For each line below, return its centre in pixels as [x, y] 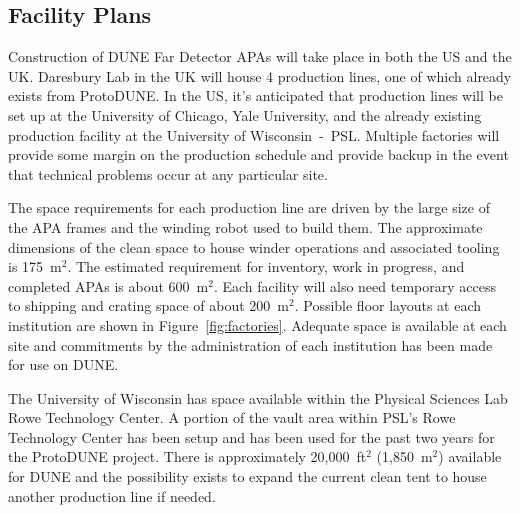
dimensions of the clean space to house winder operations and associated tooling [254, 246]
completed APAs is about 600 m [108, 285]
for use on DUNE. [63, 364]
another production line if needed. [112, 495]
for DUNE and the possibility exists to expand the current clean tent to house [247, 476]
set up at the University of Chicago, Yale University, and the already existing [245, 114]
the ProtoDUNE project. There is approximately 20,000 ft [187, 456]
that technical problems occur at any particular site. [168, 173]
